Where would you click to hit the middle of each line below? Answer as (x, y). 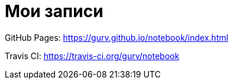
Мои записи (54, 11)
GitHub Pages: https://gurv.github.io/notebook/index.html (117, 37)
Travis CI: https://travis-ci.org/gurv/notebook (92, 56)
